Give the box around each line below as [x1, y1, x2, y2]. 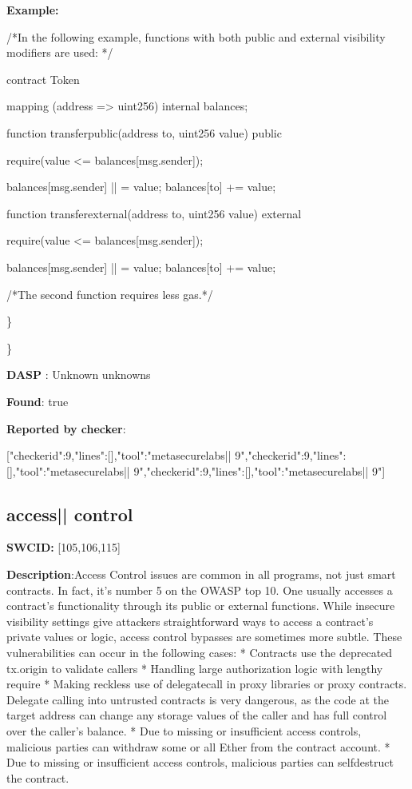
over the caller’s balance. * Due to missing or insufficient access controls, [6, 723, 362, 739]
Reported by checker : [6, 420, 126, 436]
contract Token [6, 70, 80, 87]
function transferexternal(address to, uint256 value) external [6, 205, 302, 221]
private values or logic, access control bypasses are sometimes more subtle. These [6, 628, 402, 645]
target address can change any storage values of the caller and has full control [6, 707, 387, 723]
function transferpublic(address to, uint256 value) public [6, 124, 282, 141]
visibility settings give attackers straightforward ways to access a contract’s [6, 612, 374, 629]
